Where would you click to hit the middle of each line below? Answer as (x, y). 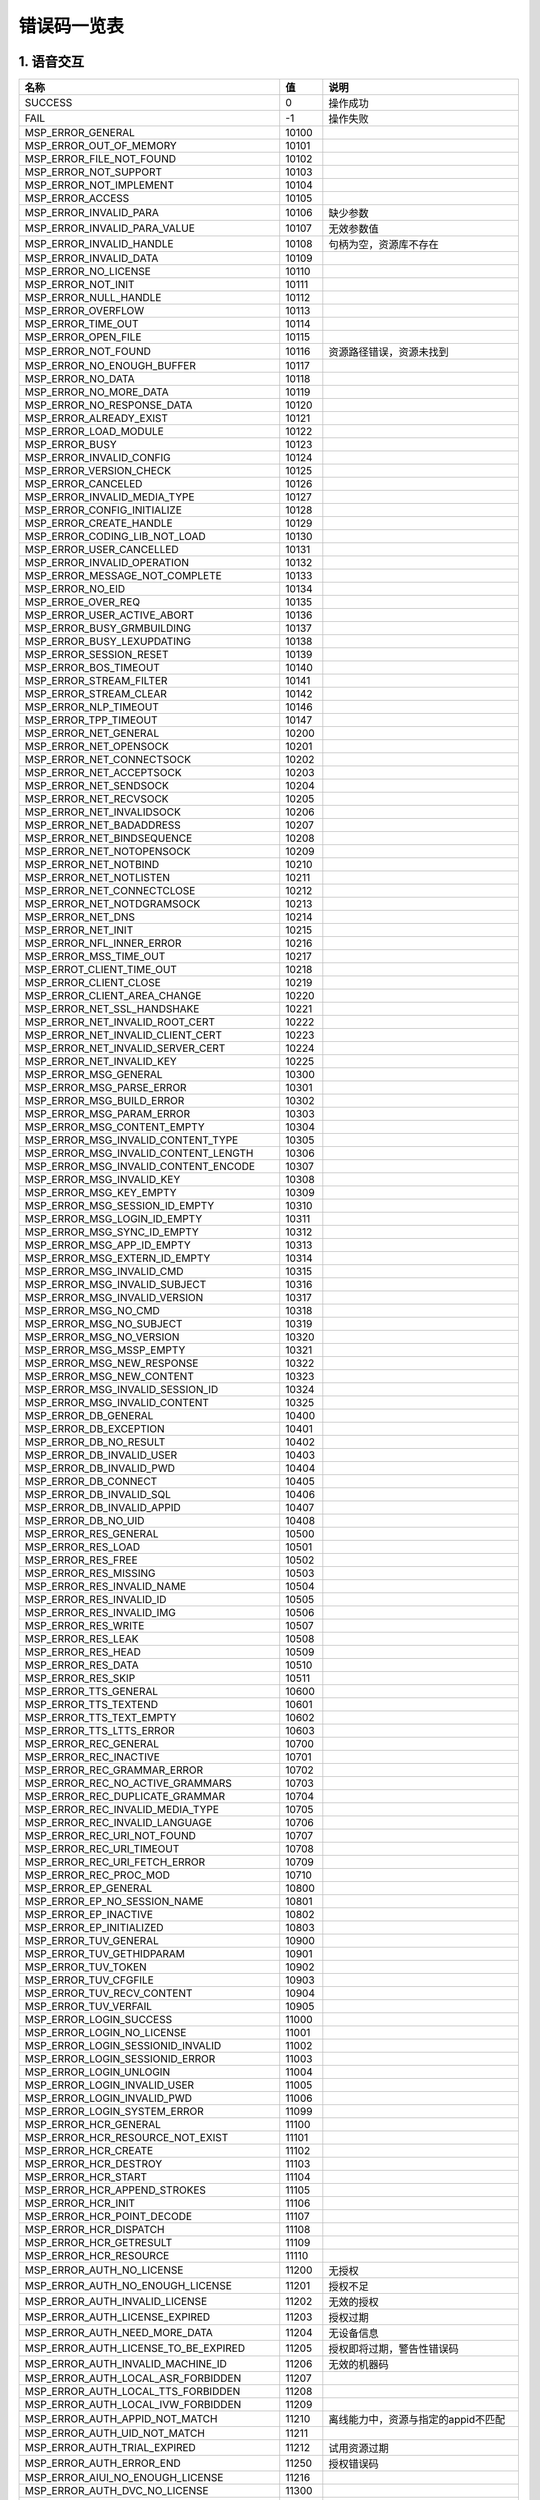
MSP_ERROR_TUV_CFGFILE (89, 1980)
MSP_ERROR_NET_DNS (79, 917)
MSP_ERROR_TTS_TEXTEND (91, 1705)
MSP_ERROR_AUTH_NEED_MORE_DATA (119, 2333)
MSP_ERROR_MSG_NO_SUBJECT (103, 1324)
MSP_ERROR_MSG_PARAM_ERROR (107, 1114)
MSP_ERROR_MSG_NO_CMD (92, 1311)
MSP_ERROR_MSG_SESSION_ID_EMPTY (119, 1206)
